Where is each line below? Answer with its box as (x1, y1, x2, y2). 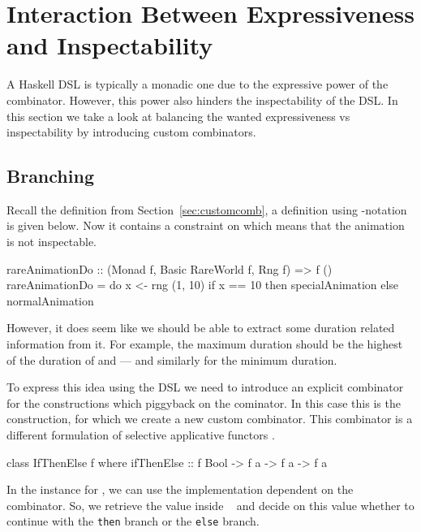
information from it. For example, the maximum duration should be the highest (6, 335, 403, 353)
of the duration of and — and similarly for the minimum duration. (6, 351, 337, 368)
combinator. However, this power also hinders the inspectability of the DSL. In (6, 91, 398, 108)
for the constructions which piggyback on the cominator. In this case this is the (6, 394, 401, 411)
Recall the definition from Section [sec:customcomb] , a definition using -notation (6, 201, 407, 218)
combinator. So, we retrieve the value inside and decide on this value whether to (6, 496, 415, 513)
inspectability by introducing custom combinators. (6, 123, 256, 141)
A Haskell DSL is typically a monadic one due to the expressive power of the (6, 76, 389, 93)
